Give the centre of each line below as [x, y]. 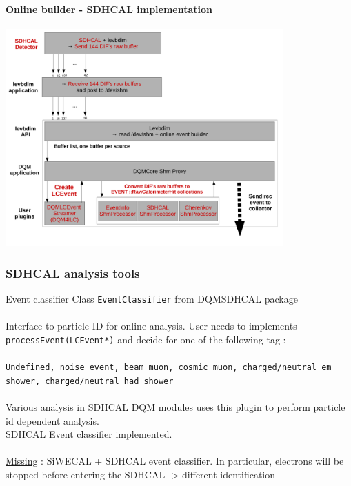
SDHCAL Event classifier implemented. [89, 434]
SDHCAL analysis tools [73, 273]
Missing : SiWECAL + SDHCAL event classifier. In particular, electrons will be [175, 461]
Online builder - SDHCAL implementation [109, 9]
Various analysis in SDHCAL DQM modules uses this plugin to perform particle [175, 406]
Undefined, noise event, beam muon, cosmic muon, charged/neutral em [169, 368]
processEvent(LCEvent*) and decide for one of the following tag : [146, 339]
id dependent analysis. [52, 420]
